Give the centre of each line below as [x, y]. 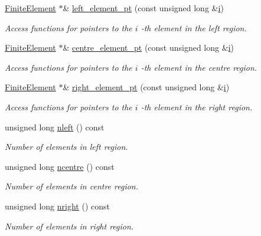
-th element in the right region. [197, 106]
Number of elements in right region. [69, 226]
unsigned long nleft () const [55, 127]
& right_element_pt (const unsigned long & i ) [146, 87]
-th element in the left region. [194, 27]
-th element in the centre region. [199, 67]
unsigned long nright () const [57, 206]
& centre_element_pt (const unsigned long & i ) [148, 47]
